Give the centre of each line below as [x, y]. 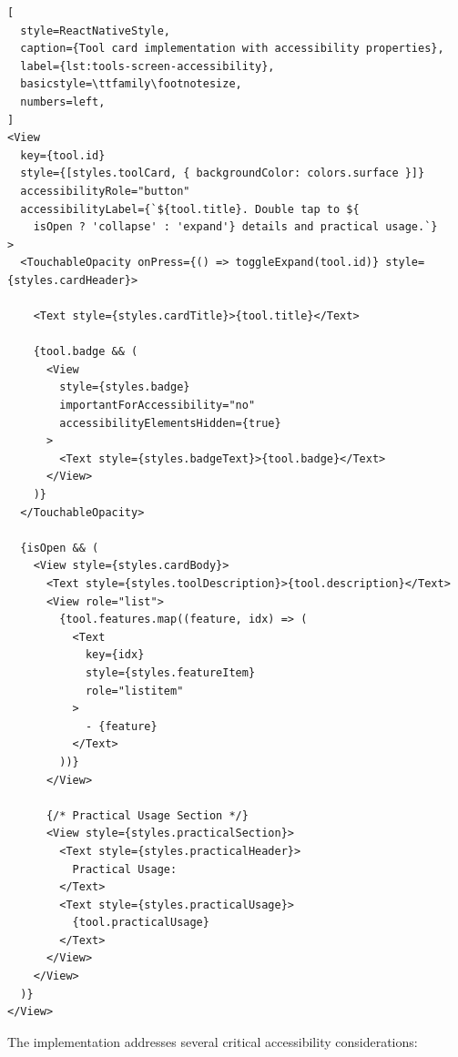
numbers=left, [63, 102]
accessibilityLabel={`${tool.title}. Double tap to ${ [190, 209]
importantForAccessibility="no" [158, 406]
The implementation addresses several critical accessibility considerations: [213, 1041]
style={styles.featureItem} [170, 672]
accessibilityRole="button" [105, 191]
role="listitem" [134, 691]
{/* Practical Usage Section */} [147, 815]
